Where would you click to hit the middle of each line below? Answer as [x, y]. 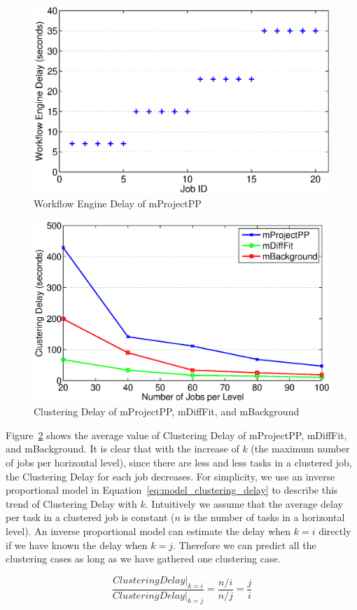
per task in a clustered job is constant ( [90, 517]
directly [335, 531]
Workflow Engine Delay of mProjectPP [118, 203]
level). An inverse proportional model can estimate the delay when [148, 531]
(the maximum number [300, 449]
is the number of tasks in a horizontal [264, 517]
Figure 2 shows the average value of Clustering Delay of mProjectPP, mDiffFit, [176, 435]
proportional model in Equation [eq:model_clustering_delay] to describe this [172, 490]
